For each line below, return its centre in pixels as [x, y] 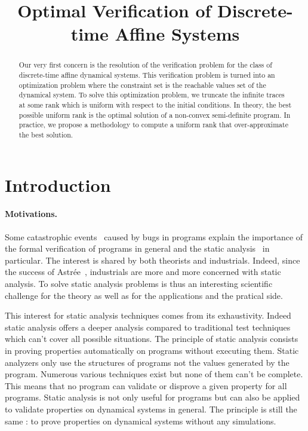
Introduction [58, 184]
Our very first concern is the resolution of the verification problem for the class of [145, 65]
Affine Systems [177, 34]
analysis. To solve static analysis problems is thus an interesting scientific [139, 283]
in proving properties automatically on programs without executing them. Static [152, 350]
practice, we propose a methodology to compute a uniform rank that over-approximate [153, 125]
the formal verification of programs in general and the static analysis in [137, 248]
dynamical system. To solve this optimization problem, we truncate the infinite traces [152, 95]
